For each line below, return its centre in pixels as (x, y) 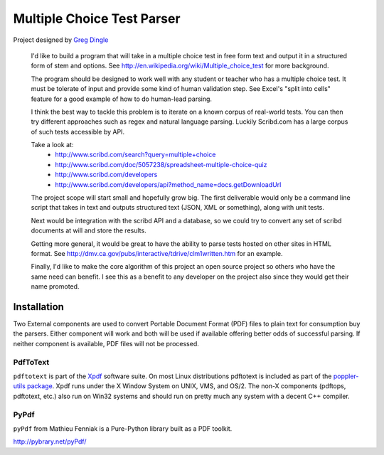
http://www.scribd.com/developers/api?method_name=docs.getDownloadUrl (168, 184)
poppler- (346, 376)
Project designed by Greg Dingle (61, 40)
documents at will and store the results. (89, 230)
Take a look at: (52, 145)
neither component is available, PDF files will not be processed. (106, 343)
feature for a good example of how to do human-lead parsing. (122, 99)
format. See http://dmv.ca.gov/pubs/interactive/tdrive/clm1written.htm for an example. (157, 253)
